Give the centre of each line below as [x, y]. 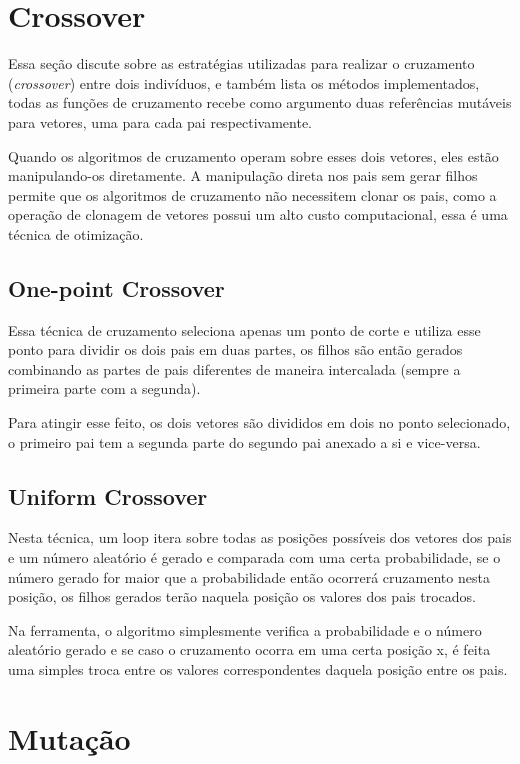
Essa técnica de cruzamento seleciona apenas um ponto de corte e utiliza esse [244, 329]
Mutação [69, 737]
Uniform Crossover [108, 495]
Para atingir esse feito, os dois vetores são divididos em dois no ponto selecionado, [259, 422]
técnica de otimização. [76, 233]
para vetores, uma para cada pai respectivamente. [160, 121]
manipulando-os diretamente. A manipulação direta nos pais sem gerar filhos [243, 175]
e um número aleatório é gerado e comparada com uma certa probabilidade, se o [254, 557]
